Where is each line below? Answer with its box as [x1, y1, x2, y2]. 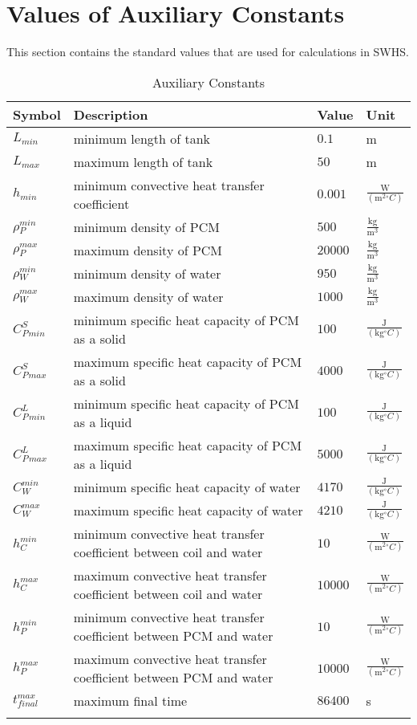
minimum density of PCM [73, 217, 220, 236]
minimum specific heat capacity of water [73, 477, 301, 496]
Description [73, 104, 148, 124]
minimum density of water [73, 263, 221, 283]
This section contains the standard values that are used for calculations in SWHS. [6, 43, 409, 60]
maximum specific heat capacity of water [73, 501, 303, 520]
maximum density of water [73, 287, 224, 306]
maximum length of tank [73, 152, 213, 171]
